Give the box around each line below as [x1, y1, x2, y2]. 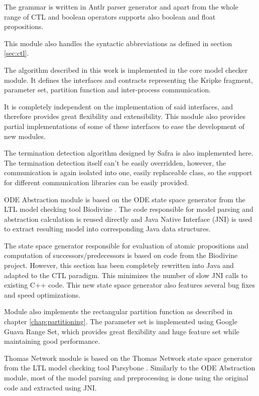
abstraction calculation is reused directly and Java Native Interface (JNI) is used [4, 213, 252, 224]
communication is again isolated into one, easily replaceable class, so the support [4, 167, 252, 178]
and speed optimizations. [4, 289, 81, 300]
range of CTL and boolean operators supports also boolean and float [4, 11, 216, 22]
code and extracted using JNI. [4, 382, 97, 392]
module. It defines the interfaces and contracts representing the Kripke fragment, [4, 74, 253, 85]
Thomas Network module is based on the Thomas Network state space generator [4, 352, 252, 363]
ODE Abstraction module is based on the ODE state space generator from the [4, 194, 245, 204]
